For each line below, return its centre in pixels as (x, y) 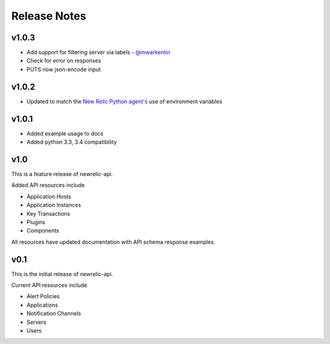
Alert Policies (43, 296)
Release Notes (49, 16)
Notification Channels (54, 313)
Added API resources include (48, 185)
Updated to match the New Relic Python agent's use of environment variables (124, 101)
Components (43, 231)
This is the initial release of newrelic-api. (62, 274)
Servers (37, 322)
